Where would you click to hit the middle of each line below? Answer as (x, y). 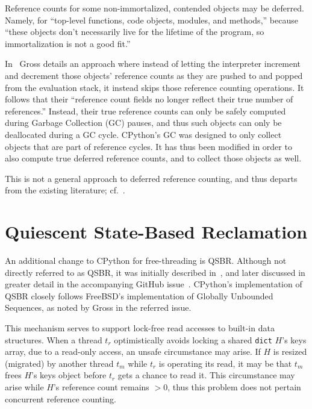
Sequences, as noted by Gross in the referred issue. (98, 308)
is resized (290, 351)
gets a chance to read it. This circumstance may (206, 375)
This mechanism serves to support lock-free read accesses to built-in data (140, 328)
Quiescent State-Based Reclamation (156, 232)
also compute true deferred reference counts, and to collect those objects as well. (153, 158)
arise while (24, 387)
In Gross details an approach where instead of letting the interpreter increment (153, 64)
